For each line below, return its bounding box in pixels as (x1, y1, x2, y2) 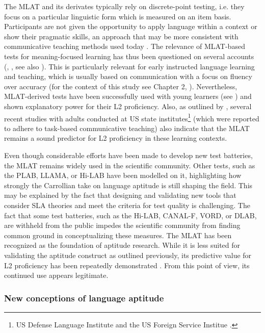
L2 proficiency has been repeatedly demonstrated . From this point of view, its (4, 260, 250, 270)
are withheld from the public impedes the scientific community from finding (4, 220, 241, 230)
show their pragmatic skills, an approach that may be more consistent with (4, 31, 238, 41)
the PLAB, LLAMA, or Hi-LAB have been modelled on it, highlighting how (4, 170, 242, 181)
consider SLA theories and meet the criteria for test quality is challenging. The (4, 199, 250, 210)
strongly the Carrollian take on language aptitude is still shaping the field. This (4, 180, 253, 190)
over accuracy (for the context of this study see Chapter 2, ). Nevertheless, (4, 81, 237, 91)
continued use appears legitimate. (4, 270, 109, 280)
